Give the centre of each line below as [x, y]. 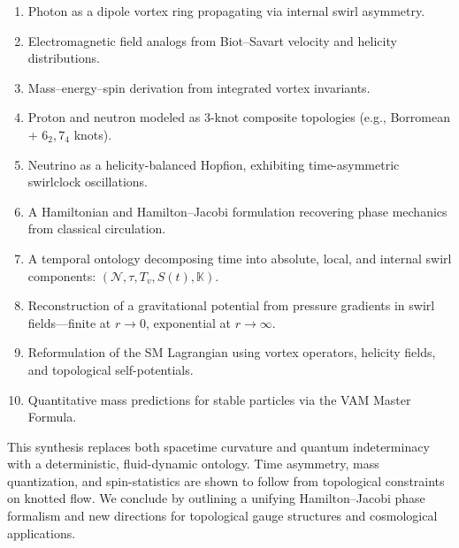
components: [62, 275]
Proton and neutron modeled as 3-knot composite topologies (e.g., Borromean [239, 117]
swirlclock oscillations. [88, 182]
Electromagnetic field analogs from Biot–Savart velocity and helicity [212, 40]
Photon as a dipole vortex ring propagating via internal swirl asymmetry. [226, 11]
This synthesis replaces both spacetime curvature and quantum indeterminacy [218, 446]
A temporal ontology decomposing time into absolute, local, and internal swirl [240, 258]
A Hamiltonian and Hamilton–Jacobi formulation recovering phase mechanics [237, 211]
